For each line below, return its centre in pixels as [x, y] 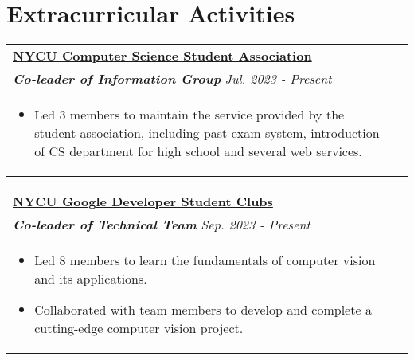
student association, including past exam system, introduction [207, 133]
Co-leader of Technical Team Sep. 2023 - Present [162, 225]
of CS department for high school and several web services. [198, 151]
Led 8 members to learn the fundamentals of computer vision [205, 260]
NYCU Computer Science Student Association [162, 56]
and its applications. [91, 279]
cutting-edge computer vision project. [139, 328]
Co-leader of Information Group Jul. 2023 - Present [172, 79]
